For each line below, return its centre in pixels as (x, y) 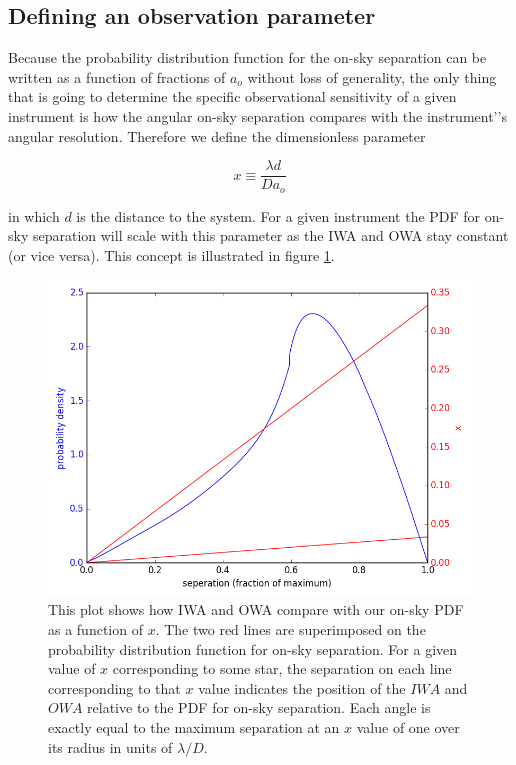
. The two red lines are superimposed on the (290, 629)
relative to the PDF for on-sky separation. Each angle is (259, 707)
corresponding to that (114, 687)
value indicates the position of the (302, 687)
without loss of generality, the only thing (372, 76)
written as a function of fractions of (117, 76)
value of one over (408, 727)
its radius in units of (110, 746)
